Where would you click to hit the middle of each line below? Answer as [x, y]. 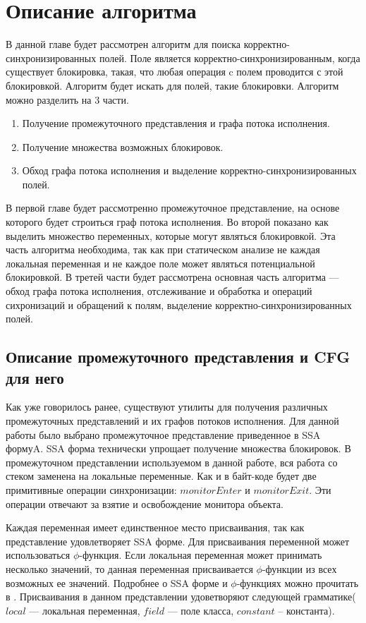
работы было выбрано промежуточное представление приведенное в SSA [163, 434]
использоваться [38, 555]
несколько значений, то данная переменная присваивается [129, 568]
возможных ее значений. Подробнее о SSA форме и [117, 582]
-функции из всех [299, 568]
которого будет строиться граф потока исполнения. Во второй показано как [167, 222]
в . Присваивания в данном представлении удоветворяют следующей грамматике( [181, 597]
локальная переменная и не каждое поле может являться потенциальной [160, 263]
